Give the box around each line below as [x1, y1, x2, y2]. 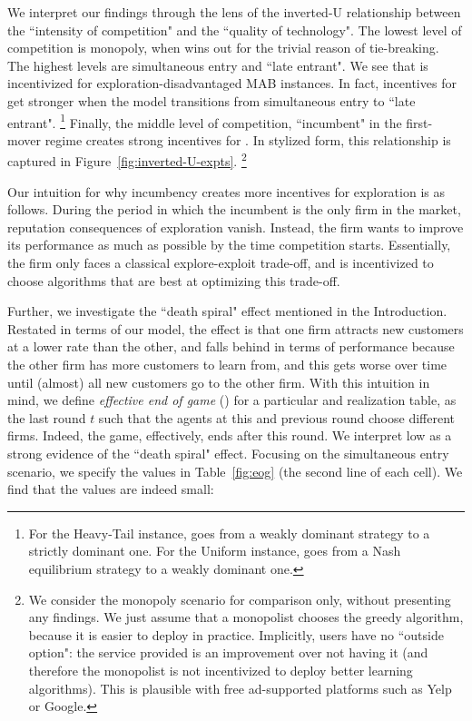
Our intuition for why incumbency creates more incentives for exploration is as [7, 182, 445, 201]
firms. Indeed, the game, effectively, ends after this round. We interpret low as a [7, 426, 452, 445]
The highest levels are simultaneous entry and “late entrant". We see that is [7, 55, 428, 74]
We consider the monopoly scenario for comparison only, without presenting [28, 589, 451, 608]
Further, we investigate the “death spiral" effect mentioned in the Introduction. [7, 301, 447, 321]
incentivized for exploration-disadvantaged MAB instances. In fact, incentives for [7, 74, 457, 93]
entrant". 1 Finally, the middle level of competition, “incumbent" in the [7, 110, 402, 132]
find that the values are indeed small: [7, 479, 214, 499]
